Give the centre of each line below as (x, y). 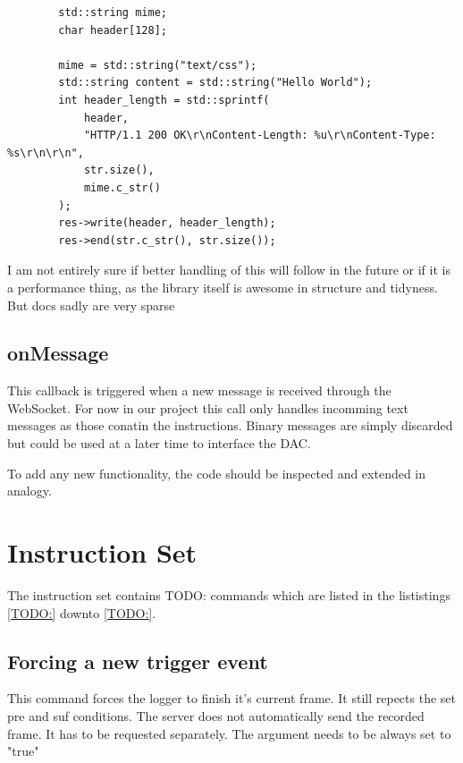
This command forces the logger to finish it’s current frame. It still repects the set (231, 698)
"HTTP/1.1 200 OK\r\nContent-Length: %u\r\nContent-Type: (260, 136)
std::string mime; (113, 13)
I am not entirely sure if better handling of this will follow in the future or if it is (229, 270)
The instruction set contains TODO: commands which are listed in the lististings (229, 594)
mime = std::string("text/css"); (158, 65)
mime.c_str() (122, 187)
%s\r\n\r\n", (46, 153)
